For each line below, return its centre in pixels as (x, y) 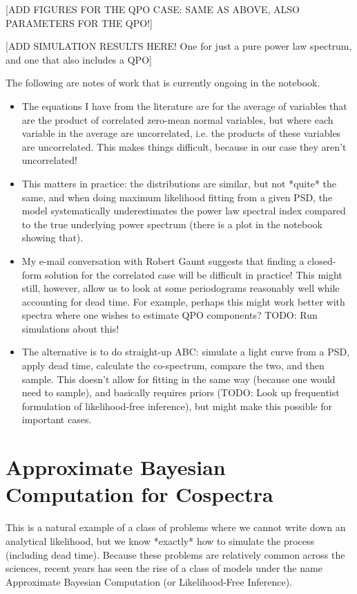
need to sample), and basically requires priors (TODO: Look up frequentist (181, 392)
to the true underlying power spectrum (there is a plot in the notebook (172, 224)
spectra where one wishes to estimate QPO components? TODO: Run (170, 315)
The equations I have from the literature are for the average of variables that (184, 105)
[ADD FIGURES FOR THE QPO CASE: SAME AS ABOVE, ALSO (153, 9)
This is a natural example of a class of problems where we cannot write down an (176, 527)
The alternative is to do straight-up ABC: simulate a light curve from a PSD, (186, 352)
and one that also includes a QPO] (79, 59)
